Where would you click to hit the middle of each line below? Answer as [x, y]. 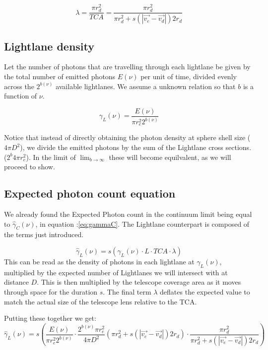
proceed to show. [30, 167]
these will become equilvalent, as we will [170, 157]
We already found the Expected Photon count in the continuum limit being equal [128, 214]
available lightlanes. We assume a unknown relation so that [146, 86]
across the [19, 86]
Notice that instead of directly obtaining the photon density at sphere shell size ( [127, 137]
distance [16, 282]
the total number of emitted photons [60, 76]
